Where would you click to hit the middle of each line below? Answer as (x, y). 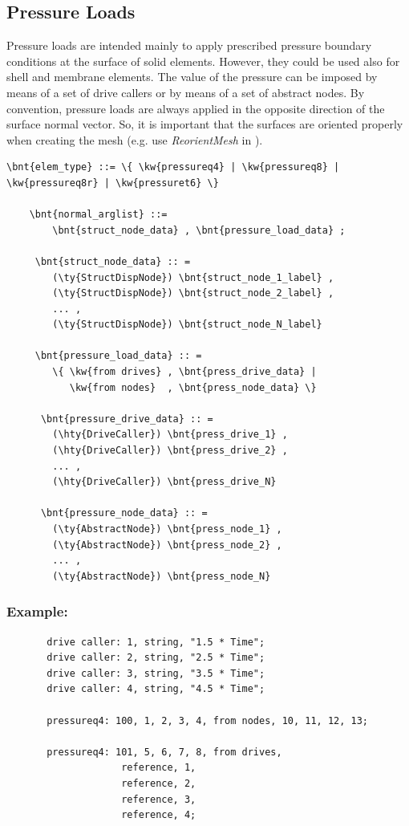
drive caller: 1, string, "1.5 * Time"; (156, 642)
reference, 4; (159, 815)
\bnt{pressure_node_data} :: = (124, 513)
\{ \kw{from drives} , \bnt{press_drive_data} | (184, 372)
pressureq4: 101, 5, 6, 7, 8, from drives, (164, 752)
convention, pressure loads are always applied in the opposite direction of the (196, 108)
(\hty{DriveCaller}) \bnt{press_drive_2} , (170, 451)
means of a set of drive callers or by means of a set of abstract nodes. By (186, 92)
